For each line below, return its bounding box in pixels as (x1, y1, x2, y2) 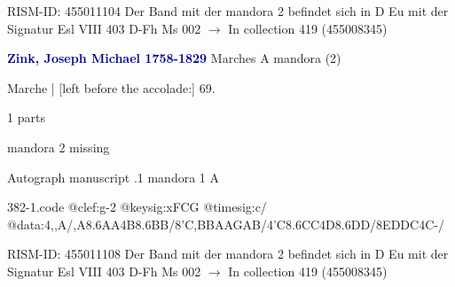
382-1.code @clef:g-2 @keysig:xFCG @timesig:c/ (7, 198, 267, 216)
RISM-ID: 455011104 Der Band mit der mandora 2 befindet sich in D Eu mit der (7, 2, 449, 19)
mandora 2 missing (7, 137, 110, 156)
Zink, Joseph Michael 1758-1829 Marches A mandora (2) (7, 49, 341, 67)
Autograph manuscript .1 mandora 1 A (7, 167, 219, 186)
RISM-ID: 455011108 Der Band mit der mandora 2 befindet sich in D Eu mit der (7, 244, 449, 263)
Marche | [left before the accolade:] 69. (7, 78, 216, 97)
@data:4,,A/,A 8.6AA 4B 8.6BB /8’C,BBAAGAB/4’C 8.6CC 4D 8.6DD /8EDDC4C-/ (7, 214, 444, 233)
